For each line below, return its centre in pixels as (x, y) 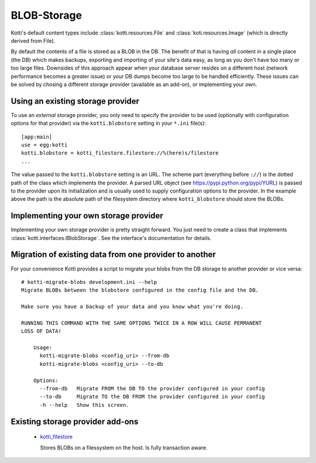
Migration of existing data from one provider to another (113, 255)
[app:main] (37, 137)
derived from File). (33, 40)
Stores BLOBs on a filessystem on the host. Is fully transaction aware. (124, 447)
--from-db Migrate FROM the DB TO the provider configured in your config (152, 388)
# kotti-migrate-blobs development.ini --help (89, 282)
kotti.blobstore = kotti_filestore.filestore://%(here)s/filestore (120, 153)
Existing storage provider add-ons (75, 421)
